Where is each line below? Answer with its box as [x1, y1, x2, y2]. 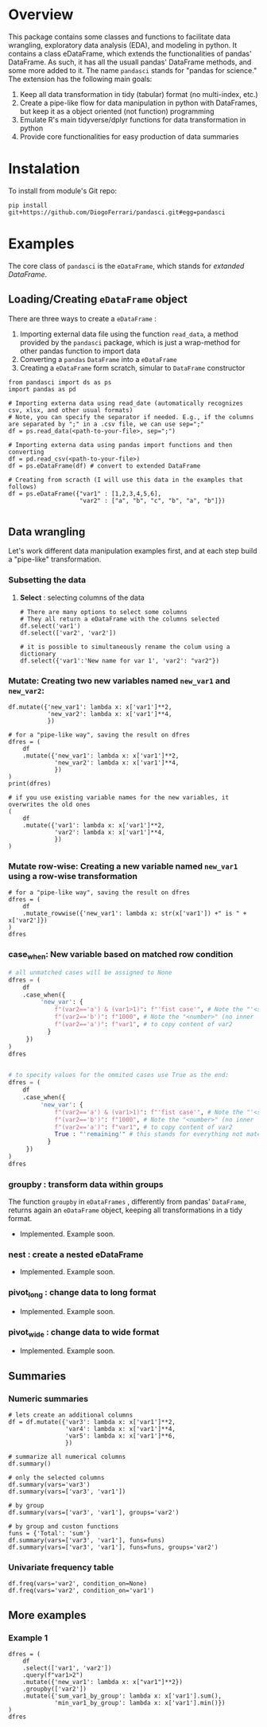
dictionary [19, 650, 56, 658]
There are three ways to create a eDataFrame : [8, 313, 157, 323]
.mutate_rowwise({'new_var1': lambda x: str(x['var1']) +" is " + [22, 909, 247, 918]
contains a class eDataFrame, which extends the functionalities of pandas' [8, 49, 252, 58]
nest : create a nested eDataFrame [8, 1249, 144, 1260]
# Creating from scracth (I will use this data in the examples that [8, 476, 244, 484]
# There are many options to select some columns [19, 608, 188, 616]
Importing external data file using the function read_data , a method [19, 329, 238, 339]
